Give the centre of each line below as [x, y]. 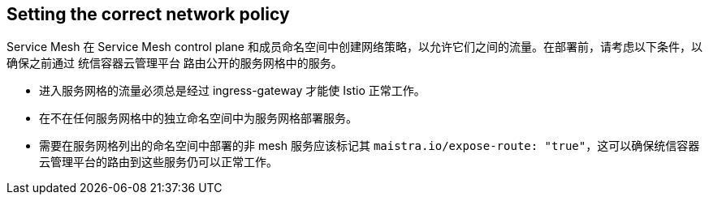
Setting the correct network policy [148, 14]
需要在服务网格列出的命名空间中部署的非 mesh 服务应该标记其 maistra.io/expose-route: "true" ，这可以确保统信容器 [370, 146]
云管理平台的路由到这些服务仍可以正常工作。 [158, 162]
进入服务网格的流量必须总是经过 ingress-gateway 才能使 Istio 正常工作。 [232, 91]
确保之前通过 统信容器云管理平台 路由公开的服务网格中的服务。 [175, 63]
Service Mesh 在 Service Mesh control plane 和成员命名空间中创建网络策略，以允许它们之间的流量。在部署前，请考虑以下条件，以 [354, 47]
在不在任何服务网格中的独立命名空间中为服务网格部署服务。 [198, 118]
